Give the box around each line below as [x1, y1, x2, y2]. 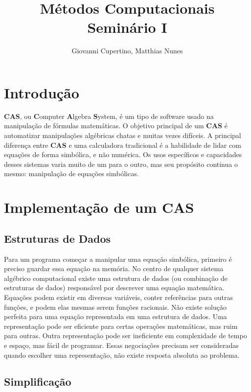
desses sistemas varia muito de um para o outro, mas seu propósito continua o [4, 159, 238, 169]
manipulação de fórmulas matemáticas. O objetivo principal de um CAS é [4, 120, 228, 131]
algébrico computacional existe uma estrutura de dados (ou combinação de [4, 273, 228, 283]
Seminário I [87, 17, 167, 37]
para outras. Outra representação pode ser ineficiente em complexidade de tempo [4, 330, 247, 341]
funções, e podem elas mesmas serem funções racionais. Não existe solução [4, 301, 227, 312]
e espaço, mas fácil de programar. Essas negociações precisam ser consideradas [4, 340, 239, 350]
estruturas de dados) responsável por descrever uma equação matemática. [4, 282, 225, 293]
